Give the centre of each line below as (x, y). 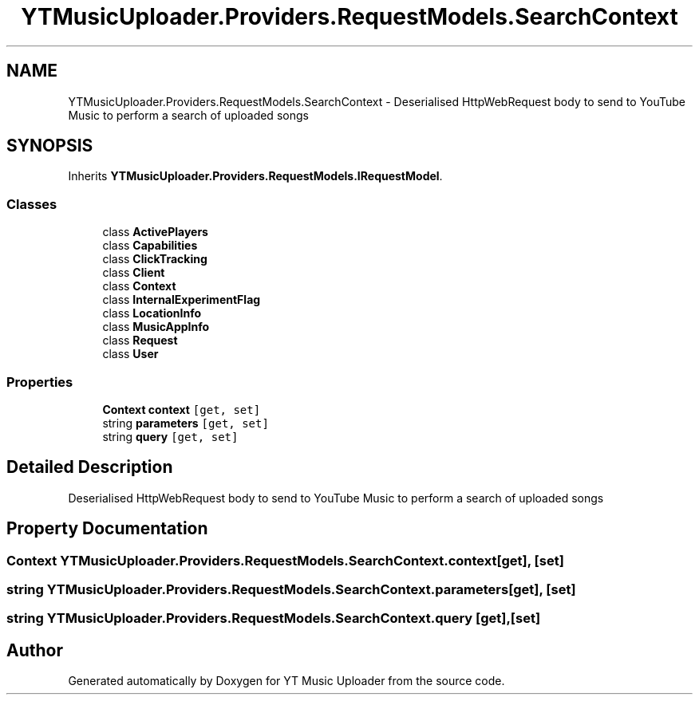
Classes (32, 204)
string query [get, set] (170, 436)
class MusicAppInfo (156, 327)
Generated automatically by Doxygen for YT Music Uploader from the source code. (286, 681)
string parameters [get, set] (186, 423)
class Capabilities (150, 246)
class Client (134, 273)
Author (35, 650)
